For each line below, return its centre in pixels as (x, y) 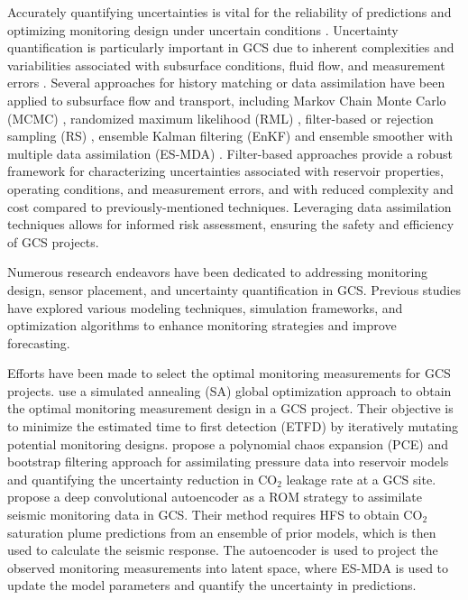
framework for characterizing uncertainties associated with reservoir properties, (225, 171)
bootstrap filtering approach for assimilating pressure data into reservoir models (228, 462)
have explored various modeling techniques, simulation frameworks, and (205, 307)
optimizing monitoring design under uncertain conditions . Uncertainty (203, 29)
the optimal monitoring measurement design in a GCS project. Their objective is (230, 408)
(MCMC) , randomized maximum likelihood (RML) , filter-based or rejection (220, 118)
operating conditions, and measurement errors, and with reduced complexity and (230, 188)
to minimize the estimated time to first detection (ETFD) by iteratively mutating (233, 426)
